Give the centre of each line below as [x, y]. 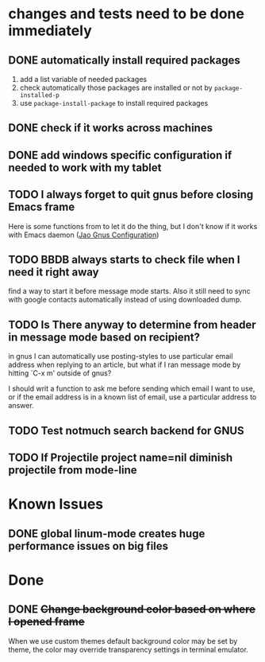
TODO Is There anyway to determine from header [132, 324]
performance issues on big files [88, 546]
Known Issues [56, 504]
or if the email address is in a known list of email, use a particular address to [132, 397]
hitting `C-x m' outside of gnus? [60, 373]
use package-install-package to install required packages [114, 103]
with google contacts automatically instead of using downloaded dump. [125, 300]
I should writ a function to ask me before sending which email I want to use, [132, 389]
